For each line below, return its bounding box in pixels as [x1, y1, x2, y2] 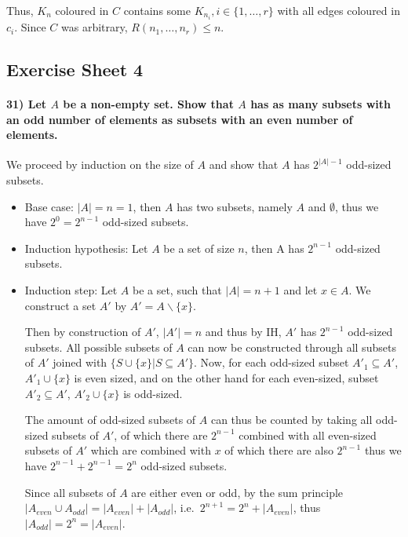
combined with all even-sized [239, 426, 377, 443]
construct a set [24, 297, 97, 313]
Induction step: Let [24, 282, 118, 298]
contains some [123, 2, 191, 18]
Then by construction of [24, 323, 141, 340]
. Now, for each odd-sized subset [193, 354, 349, 371]
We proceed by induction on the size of [6, 156, 194, 173]
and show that [209, 156, 279, 173]
